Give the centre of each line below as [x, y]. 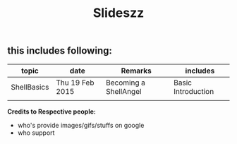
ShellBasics [30, 87]
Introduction [194, 91]
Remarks [136, 71]
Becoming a [126, 83]
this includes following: [60, 51]
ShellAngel [123, 91]
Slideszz [119, 13]
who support [36, 133]
